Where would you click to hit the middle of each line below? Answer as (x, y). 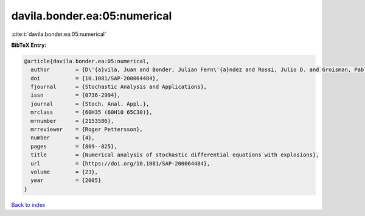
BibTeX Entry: (29, 45)
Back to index (28, 204)
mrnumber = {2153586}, (72, 121)
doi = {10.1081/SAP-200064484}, (95, 78)
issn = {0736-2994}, (76, 95)
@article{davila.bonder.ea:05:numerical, (87, 61)
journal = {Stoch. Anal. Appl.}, (90, 104)
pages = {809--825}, (74, 146)
